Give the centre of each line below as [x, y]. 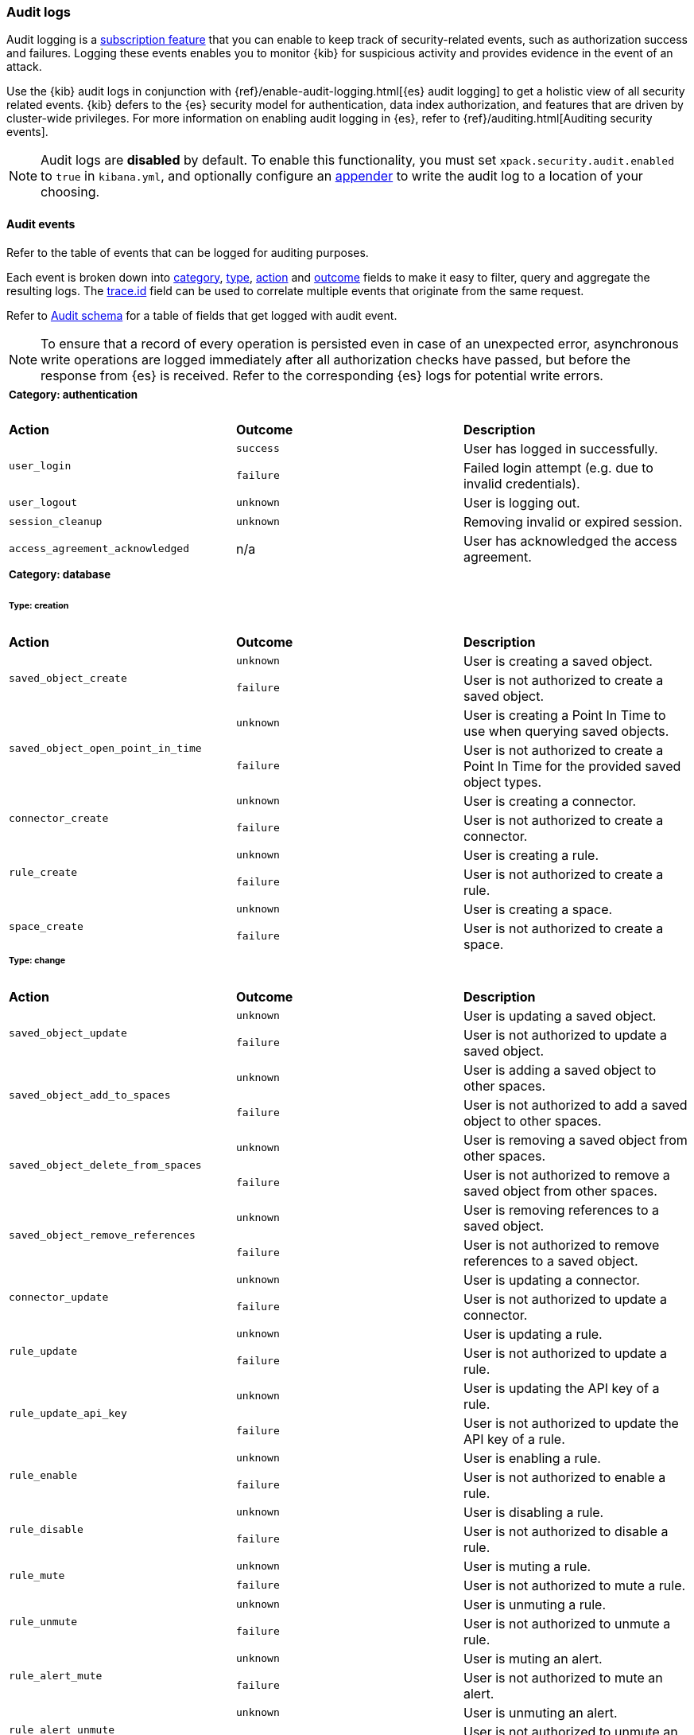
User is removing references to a [561, 1210]
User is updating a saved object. [560, 1015]
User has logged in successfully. [560, 448]
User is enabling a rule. [532, 1458]
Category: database [60, 574]
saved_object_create [68, 679]
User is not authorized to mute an [563, 1677]
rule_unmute [43, 1622]
